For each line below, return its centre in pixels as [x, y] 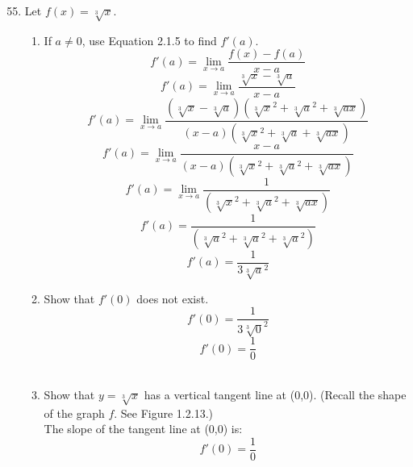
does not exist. [173, 298]
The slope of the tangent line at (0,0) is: [143, 429]
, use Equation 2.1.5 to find [149, 40]
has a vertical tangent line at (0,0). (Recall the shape [275, 394]
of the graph [74, 413]
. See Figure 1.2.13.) [163, 413]
